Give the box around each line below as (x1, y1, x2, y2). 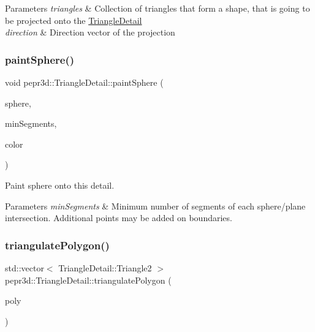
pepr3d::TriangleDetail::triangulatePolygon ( (5, 273, 172, 286)
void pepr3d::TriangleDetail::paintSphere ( (5, 76, 164, 88)
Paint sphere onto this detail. (5, 178, 115, 191)
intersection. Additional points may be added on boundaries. (5, 211, 232, 224)
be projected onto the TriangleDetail (5, 13, 142, 26)
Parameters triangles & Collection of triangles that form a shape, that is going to (5, 2, 310, 14)
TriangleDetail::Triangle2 (58, 261, 152, 274)
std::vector (5, 261, 44, 274)
